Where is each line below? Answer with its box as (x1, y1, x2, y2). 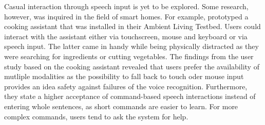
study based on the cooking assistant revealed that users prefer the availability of (4, 61, 259, 71)
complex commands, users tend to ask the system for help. (4, 111, 188, 121)
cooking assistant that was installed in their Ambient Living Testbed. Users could (4, 21, 261, 32)
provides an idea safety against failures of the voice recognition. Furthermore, (4, 81, 248, 91)
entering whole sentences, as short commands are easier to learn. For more (4, 101, 238, 111)
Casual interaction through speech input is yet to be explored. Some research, (4, 1, 249, 11)
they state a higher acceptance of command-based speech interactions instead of (4, 91, 256, 102)
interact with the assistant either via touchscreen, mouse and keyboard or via (4, 31, 248, 41)
